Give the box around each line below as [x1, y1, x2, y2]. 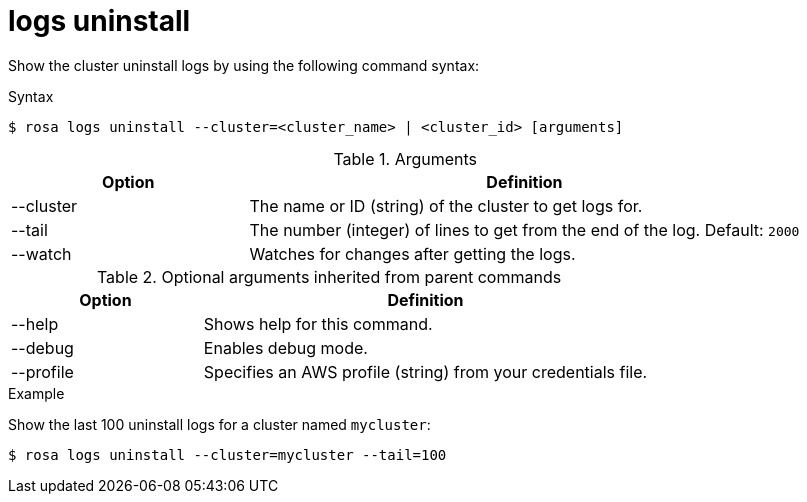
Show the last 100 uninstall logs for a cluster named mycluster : [8, 415, 431, 433]
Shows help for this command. [203, 313, 433, 334]
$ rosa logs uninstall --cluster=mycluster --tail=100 [8, 446, 447, 463]
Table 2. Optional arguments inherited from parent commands [96, 266, 562, 287]
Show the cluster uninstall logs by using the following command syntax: [8, 56, 480, 74]
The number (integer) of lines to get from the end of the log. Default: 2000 [249, 219, 800, 240]
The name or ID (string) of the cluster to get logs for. [249, 195, 643, 216]
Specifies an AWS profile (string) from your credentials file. [203, 361, 648, 382]
